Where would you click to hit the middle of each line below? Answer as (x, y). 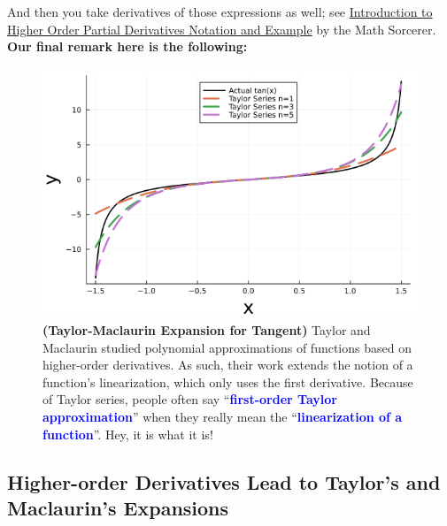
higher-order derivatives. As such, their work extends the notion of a (228, 365)
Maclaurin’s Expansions (118, 507)
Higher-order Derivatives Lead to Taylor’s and (224, 481)
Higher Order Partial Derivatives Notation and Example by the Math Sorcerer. (222, 29)
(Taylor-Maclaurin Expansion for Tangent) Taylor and (207, 330)
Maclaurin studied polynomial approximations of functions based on (227, 347)
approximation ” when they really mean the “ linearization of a (223, 416)
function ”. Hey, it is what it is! (128, 434)
